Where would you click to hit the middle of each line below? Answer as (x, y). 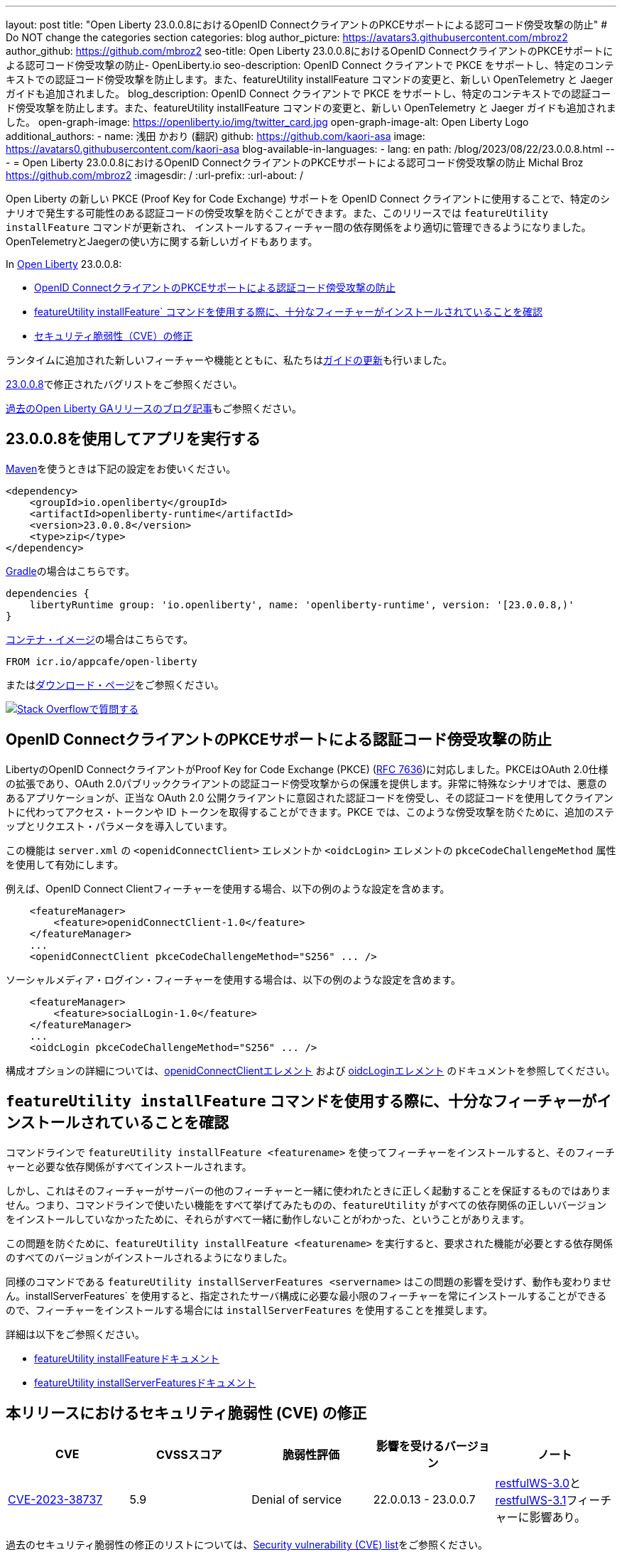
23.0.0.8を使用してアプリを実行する (133, 439)
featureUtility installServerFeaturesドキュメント (145, 1382)
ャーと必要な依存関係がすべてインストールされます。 (129, 1166)
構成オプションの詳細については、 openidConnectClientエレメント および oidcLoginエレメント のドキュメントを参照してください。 (311, 1070)
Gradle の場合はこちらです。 (70, 571)
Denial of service (297, 1500)
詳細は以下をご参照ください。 (75, 1334)
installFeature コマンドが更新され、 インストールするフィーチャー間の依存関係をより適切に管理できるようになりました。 (299, 227)
